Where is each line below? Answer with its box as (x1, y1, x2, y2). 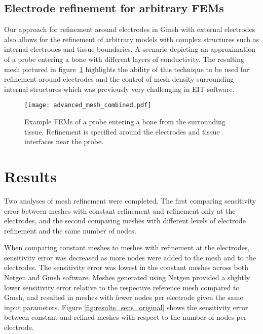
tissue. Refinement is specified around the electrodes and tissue (24, 126, 220, 137)
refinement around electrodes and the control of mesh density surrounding (4, 74, 234, 84)
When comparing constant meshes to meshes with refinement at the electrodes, (4, 242, 250, 253)
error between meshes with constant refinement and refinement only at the (4, 205, 236, 216)
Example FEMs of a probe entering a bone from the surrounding (24, 116, 226, 127)
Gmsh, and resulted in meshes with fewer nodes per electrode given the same (4, 292, 243, 303)
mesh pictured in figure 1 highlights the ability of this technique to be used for (4, 63, 249, 74)
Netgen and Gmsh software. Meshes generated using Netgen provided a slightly (4, 272, 250, 283)
